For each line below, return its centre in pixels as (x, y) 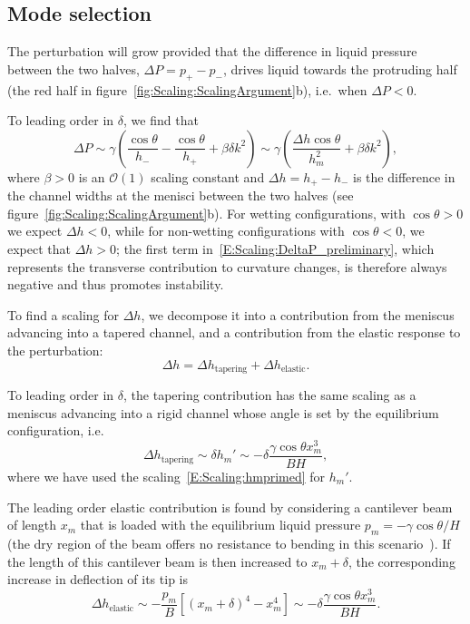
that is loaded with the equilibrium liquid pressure (220, 525)
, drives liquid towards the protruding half (340, 68)
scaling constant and (208, 176)
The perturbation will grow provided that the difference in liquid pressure (212, 51)
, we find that (161, 120)
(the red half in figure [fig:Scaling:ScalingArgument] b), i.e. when (187, 89)
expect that (39, 249)
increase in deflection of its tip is (98, 579)
